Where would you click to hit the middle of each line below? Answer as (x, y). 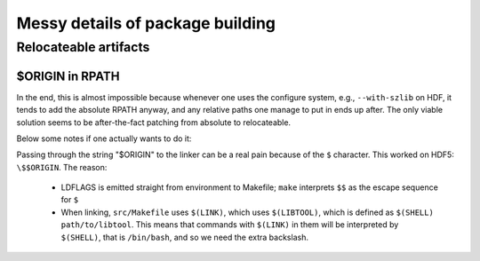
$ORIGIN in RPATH (68, 76)
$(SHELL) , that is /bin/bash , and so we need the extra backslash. (184, 237)
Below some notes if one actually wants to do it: (104, 138)
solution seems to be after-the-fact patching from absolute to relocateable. (154, 122)
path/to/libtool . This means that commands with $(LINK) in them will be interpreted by (230, 225)
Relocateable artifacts (83, 47)
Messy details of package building (146, 23)
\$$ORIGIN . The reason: (62, 167)
